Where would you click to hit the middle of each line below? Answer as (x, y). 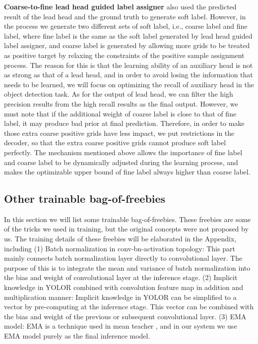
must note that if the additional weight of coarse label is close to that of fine (120, 113)
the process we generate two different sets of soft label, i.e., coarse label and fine (126, 26)
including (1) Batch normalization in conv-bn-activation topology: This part (120, 248)
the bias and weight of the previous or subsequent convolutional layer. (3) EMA (125, 316)
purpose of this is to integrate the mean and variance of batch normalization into (127, 267)
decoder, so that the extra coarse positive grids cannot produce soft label (115, 143)
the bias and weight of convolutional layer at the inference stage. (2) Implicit (121, 277)
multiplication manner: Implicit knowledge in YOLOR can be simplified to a (120, 297)
